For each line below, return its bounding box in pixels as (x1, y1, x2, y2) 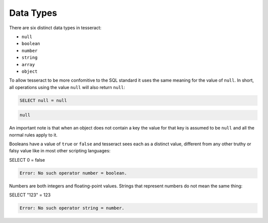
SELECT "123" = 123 (9, 192, 51, 198)
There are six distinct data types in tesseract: (9, 25, 102, 31)
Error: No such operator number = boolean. (19, 170, 128, 176)
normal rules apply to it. (9, 132, 58, 138)
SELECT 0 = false (9, 157, 45, 163)
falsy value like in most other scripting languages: (9, 148, 111, 154)
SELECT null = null (19, 97, 67, 103)
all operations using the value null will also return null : (9, 84, 125, 90)
